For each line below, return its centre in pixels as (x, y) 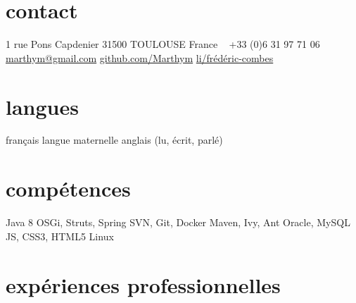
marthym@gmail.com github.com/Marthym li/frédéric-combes (140, 57)
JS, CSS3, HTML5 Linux (60, 236)
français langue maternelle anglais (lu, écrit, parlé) (114, 140)
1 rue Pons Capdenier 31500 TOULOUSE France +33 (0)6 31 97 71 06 (163, 44)
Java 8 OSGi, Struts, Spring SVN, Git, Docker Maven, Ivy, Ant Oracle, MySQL (178, 222)
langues (42, 106)
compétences (68, 188)
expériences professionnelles (143, 284)
